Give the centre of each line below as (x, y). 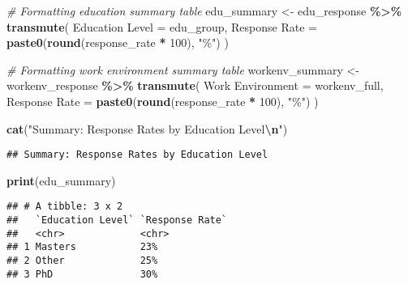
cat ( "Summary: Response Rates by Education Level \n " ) (147, 128)
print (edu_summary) (61, 180)
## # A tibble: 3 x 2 (65, 207)
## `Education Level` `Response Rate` (117, 220)
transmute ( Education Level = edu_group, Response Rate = (162, 26)
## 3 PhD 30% (82, 274)
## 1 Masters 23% (82, 247)
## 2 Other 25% (82, 261)
